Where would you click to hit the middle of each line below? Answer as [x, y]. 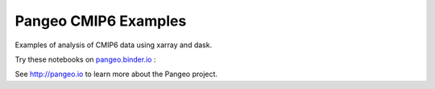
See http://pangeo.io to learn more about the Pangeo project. [116, 74]
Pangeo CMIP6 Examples [101, 21]
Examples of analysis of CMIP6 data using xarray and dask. [114, 45]
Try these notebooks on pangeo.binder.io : [85, 59]
